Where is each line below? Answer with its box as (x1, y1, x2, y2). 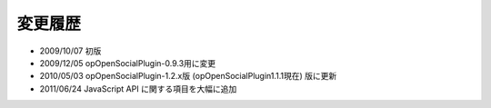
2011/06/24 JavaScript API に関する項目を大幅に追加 (39, 83, 237, 94)
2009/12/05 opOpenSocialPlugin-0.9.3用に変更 (39, 57, 216, 68)
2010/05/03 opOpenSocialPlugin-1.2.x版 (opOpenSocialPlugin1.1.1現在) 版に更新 (39, 71, 337, 82)
